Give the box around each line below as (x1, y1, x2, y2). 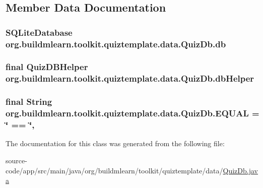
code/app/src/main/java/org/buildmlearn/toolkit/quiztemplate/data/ (6, 165, 223, 175)
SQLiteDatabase (6, 26, 73, 38)
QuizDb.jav (223, 165, 258, 175)
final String (6, 95, 52, 108)
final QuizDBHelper (6, 60, 88, 73)
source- (6, 155, 27, 165)
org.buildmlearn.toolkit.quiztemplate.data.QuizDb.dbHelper (6, 72, 254, 85)
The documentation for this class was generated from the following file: (6, 138, 225, 149)
